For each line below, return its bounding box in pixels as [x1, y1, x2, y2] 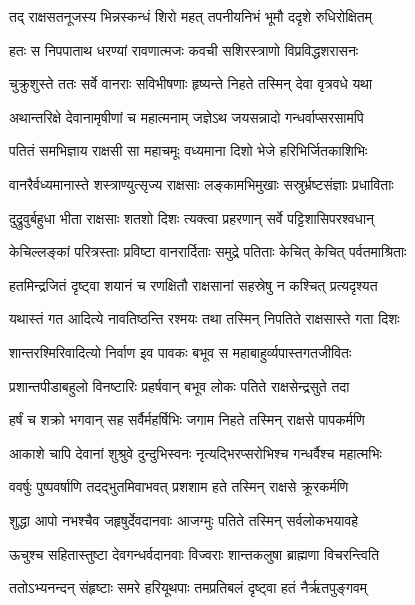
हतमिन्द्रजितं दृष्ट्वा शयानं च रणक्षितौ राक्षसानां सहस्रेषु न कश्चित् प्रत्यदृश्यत [9, 274, 378, 295]
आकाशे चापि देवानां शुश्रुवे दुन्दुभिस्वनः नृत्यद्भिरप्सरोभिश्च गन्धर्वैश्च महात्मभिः [9, 442, 382, 463]
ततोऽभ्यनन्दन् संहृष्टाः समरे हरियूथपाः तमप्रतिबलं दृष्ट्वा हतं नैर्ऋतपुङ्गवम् [9, 577, 368, 598]
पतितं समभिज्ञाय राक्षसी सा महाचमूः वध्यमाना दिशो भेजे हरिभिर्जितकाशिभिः [9, 140, 368, 161]
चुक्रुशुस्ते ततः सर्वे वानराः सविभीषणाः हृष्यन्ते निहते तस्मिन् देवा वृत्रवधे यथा [9, 73, 373, 94]
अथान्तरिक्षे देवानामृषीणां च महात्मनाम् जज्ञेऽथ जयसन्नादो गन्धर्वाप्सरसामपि [9, 106, 364, 127]
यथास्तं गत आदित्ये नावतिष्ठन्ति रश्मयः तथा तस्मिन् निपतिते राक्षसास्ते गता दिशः [9, 308, 400, 329]
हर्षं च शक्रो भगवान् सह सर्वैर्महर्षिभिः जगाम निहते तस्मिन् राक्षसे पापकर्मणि [9, 409, 365, 430]
